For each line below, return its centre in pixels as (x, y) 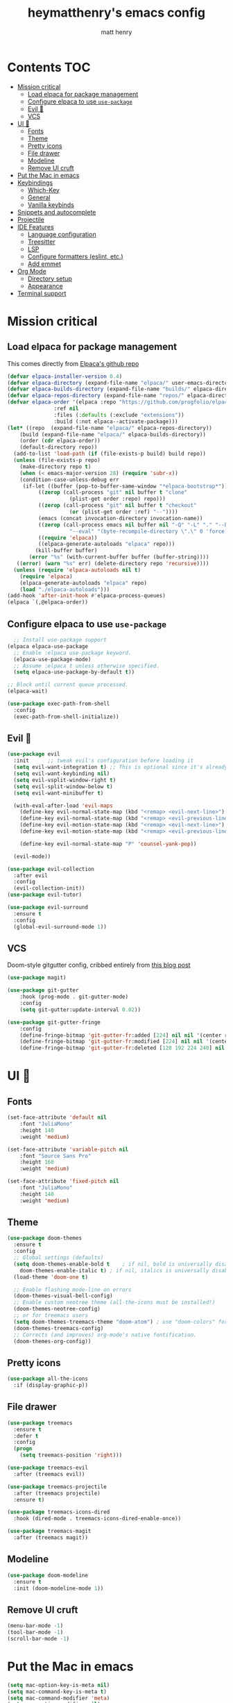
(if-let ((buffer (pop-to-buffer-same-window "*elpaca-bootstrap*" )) (125, 486)
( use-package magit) (37, 978)
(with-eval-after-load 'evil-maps (63, 806)
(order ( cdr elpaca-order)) (60, 441)
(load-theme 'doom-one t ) (51, 1277)
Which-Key (44, 190)
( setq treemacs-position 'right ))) (71, 1455)
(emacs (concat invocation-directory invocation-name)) (120, 518)
